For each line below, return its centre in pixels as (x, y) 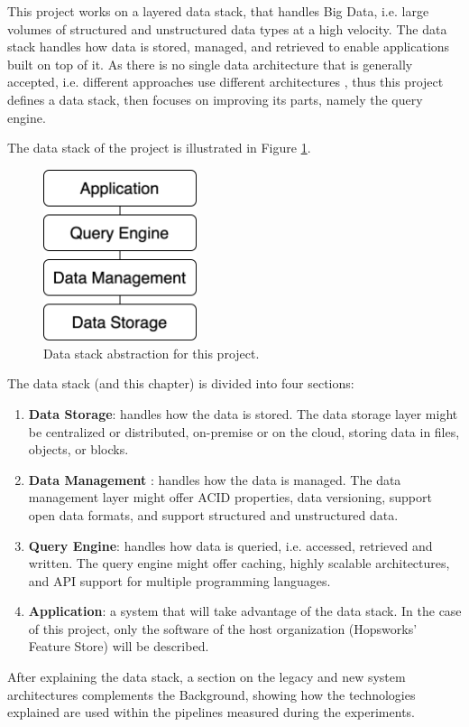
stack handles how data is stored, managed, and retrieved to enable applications (229, 47)
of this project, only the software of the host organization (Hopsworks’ (223, 628)
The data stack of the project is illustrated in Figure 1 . (159, 148)
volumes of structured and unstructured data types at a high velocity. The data (227, 28)
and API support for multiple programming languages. (179, 580)
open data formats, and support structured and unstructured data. (213, 514)
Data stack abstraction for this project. (152, 353)
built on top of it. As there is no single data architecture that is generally (210, 64)
